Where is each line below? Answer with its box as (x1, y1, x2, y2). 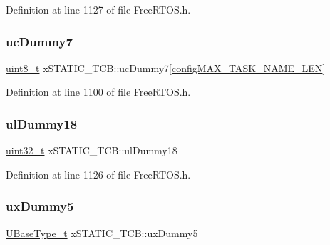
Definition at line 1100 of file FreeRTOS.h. (6, 84, 191, 99)
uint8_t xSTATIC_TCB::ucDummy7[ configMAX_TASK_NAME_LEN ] (6, 60, 326, 75)
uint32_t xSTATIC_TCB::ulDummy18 (6, 143, 177, 158)
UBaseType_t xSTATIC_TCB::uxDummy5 (6, 225, 198, 240)
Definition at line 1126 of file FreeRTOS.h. (6, 166, 191, 181)
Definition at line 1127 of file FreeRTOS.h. (6, 2, 191, 16)
